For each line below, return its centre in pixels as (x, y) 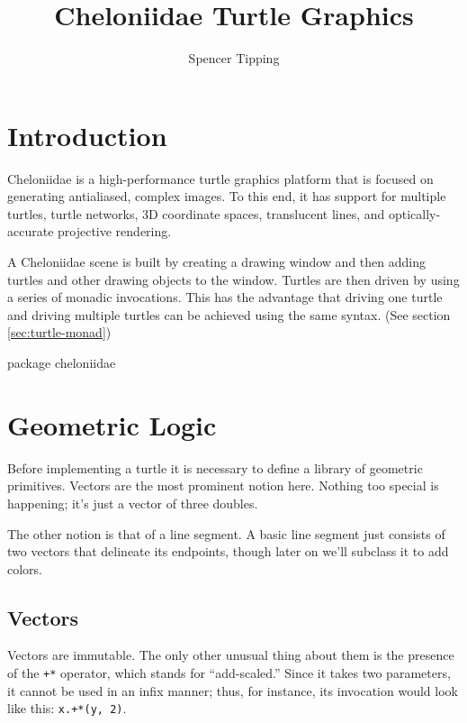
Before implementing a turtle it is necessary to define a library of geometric (215, 467)
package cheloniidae (62, 362)
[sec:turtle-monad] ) (59, 332)
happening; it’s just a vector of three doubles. (133, 503)
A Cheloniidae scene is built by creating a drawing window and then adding (216, 262)
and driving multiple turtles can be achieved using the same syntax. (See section (229, 314)
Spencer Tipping (234, 58)
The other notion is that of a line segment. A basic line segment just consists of (226, 533)
